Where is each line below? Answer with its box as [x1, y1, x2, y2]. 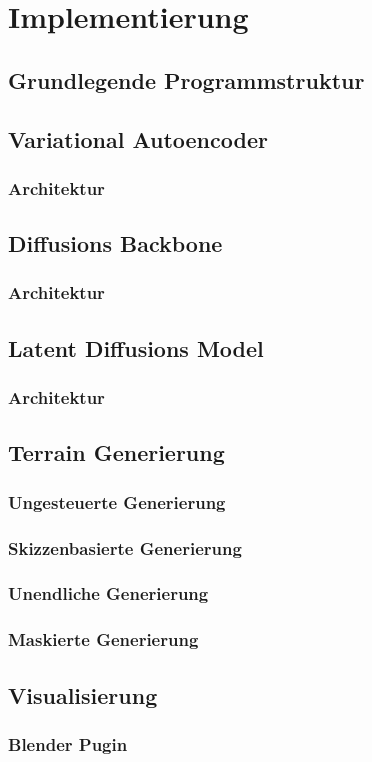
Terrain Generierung [8, 437, 225, 468]
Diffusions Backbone [8, 228, 223, 259]
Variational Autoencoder [8, 123, 268, 154]
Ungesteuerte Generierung [8, 489, 226, 514]
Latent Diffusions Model [8, 332, 264, 363]
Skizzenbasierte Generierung [8, 535, 242, 560]
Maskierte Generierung [8, 627, 199, 652]
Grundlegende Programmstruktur [8, 64, 365, 95]
